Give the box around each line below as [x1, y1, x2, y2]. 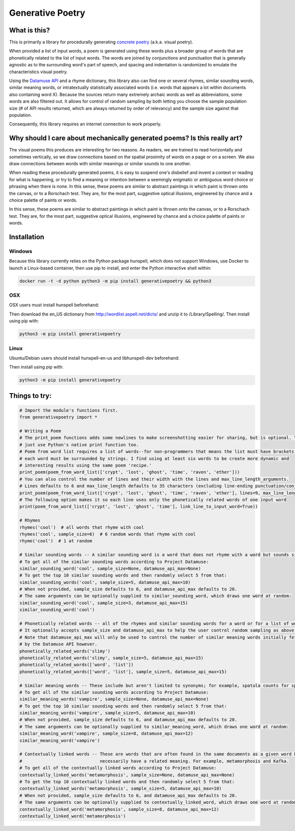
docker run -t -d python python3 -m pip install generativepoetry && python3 [19, 278, 211, 284]
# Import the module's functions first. [19, 407, 118, 413]
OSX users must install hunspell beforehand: [9, 302, 99, 308]
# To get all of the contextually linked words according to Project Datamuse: [19, 765, 217, 771]
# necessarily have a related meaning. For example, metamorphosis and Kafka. [19, 758, 290, 764]
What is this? [9, 26, 50, 34]
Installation [9, 232, 44, 241]
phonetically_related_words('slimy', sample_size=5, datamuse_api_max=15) [19, 655, 204, 660]
